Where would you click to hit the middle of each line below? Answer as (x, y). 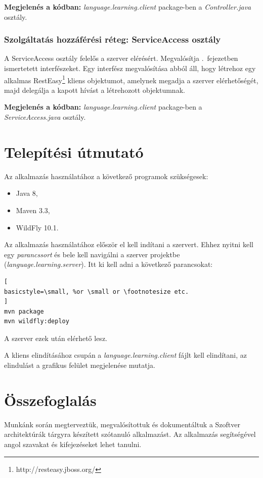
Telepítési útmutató (74, 151)
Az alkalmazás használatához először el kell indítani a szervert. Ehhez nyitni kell (129, 244)
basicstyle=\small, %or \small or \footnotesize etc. (97, 292)
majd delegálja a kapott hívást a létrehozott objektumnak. (95, 90)
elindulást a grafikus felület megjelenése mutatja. (80, 365)
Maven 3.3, (33, 210)
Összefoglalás (50, 400)
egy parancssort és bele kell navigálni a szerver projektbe (92, 254)
